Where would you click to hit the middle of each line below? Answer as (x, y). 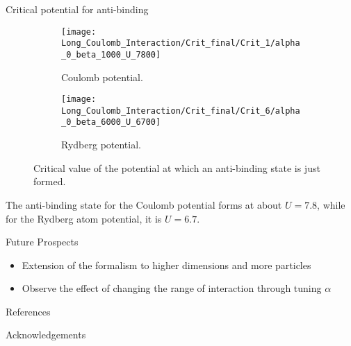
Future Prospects (42, 242)
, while (331, 204)
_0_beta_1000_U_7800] (111, 54)
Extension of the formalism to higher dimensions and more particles (166, 265)
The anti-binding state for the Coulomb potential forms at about (144, 204)
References (28, 311)
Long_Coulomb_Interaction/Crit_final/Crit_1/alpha (181, 43)
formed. (50, 181)
